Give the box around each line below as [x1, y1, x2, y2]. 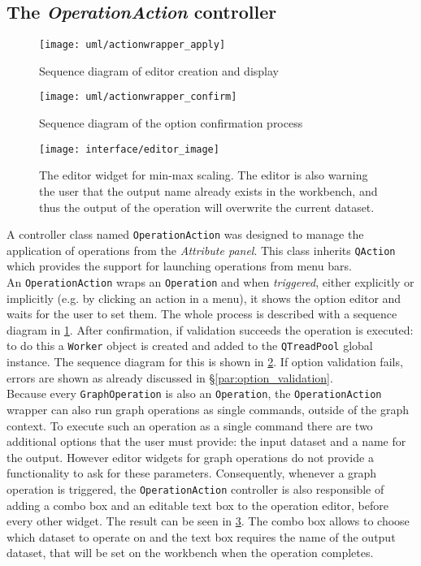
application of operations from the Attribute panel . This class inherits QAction [7, 241, 396, 258]
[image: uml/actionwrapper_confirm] [39, 91, 237, 103]
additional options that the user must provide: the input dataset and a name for [7, 433, 406, 450]
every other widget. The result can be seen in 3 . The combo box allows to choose [7, 512, 410, 529]
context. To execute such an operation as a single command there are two [7, 417, 373, 434]
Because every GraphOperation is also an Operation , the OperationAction [7, 385, 382, 402]
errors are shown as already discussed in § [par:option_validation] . [7, 369, 333, 386]
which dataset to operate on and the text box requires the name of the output [7, 528, 396, 545]
